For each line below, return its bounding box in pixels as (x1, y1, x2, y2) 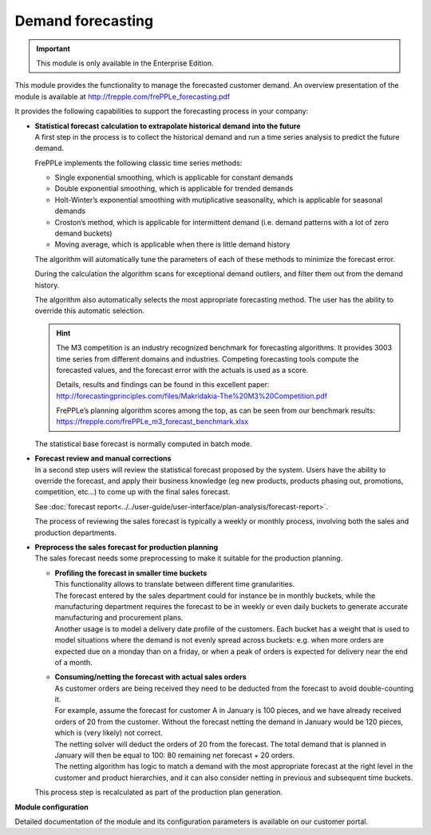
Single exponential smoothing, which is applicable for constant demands (54, 172, 294, 183)
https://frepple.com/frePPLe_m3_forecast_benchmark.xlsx (56, 417, 249, 426)
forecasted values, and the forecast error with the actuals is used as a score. (56, 365, 309, 374)
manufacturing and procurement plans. (54, 613, 184, 623)
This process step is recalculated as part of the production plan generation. (34, 787, 283, 797)
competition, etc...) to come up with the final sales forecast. (34, 487, 231, 497)
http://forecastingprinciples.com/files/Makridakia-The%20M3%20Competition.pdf (56, 391, 327, 401)
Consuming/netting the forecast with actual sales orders (54, 672, 247, 682)
